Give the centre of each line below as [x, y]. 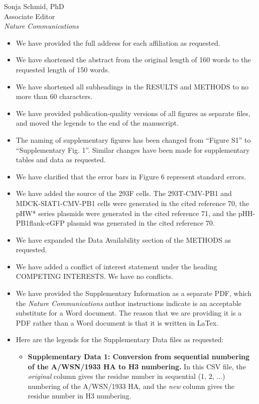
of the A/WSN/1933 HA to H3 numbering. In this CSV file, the [137, 366]
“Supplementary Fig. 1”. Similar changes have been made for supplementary [133, 149]
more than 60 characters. [54, 96]
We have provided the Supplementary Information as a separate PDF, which [134, 293]
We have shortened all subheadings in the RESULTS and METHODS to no [132, 86]
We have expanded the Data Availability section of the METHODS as [123, 239]
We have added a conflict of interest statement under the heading [116, 266]
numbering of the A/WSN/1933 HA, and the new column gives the [131, 386]
